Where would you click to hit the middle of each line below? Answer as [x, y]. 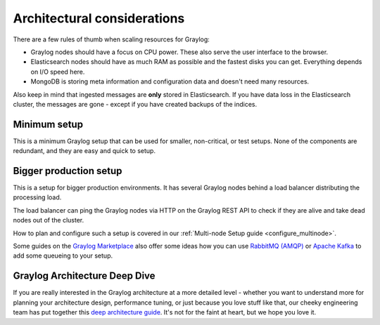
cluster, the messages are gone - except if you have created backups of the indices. [135, 104]
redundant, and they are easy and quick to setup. [84, 151]
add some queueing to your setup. [63, 256]
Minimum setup [48, 124]
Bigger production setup [68, 171]
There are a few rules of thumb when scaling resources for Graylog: [112, 39]
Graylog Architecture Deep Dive [84, 276]
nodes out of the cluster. [49, 220]
